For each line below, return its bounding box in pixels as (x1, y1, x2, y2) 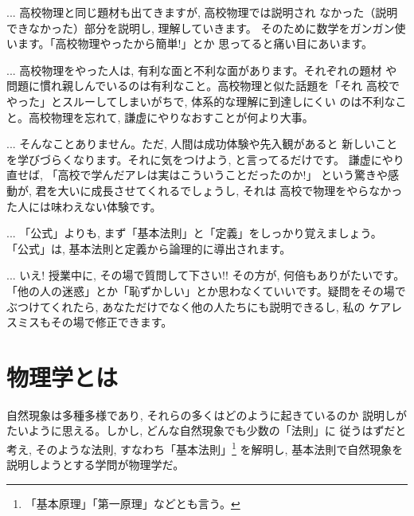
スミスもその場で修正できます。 (6, 314, 173, 330)
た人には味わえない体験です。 (6, 197, 162, 214)
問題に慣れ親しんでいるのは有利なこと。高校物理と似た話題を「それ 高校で (6, 77, 400, 94)
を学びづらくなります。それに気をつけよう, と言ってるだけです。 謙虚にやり (6, 150, 404, 167)
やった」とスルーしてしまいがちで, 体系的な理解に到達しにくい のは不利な (6, 92, 396, 109)
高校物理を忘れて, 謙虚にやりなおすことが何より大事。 (28, 108, 314, 125)
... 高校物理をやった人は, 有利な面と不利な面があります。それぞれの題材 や (6, 61, 397, 78)
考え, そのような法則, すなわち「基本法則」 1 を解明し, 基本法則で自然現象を (6, 439, 404, 457)
